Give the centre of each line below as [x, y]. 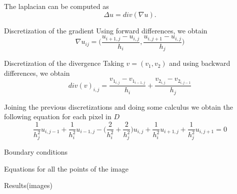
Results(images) [28, 185]
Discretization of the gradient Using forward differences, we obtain [106, 30]
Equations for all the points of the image [66, 168]
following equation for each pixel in [58, 116]
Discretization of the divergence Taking [64, 63]
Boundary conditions [36, 152]
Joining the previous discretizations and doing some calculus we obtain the [118, 106]
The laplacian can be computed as [56, 6]
